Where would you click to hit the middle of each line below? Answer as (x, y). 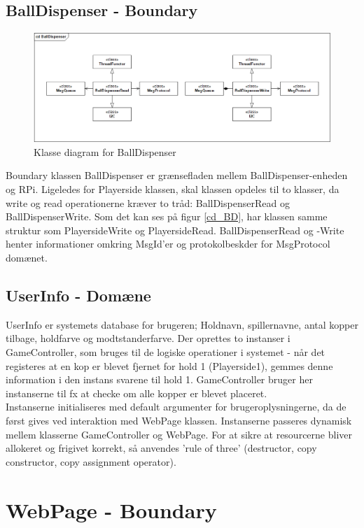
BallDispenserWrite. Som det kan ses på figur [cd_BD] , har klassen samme (167, 216)
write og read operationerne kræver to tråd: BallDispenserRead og (148, 202)
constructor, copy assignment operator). (91, 461)
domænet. (27, 258)
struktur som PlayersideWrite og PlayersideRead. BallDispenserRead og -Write (175, 230)
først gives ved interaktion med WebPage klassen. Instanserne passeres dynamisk (179, 420)
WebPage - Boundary (111, 509)
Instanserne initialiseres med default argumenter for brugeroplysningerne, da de (176, 407)
